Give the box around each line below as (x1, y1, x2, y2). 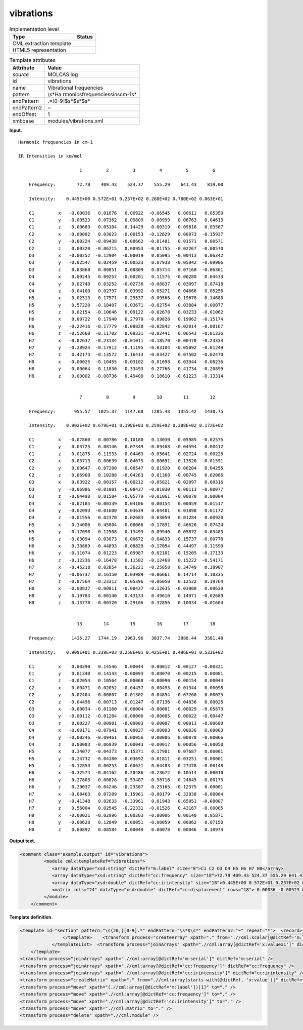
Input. (9, 127, 22, 134)
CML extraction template (12, 39, 71, 47)
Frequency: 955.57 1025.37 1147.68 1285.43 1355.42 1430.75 (28, 408, 224, 414)
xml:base (12, 117, 34, 125)
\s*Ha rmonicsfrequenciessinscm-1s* (47, 91, 137, 98)
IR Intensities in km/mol (18, 153, 83, 159)
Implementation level (9, 25, 59, 32)
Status (76, 33, 93, 40)
